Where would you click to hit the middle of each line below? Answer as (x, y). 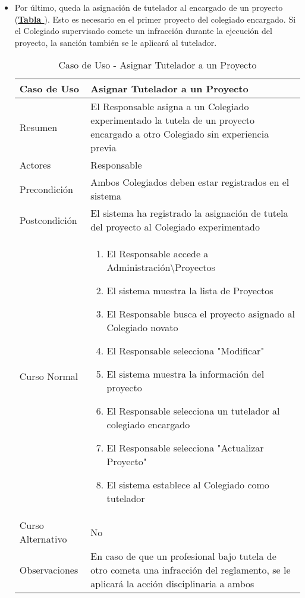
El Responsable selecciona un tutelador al (193, 411)
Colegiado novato (142, 328)
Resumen (38, 127)
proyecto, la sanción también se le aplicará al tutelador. (116, 42)
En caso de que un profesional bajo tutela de (183, 556)
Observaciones (49, 570)
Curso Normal (49, 376)
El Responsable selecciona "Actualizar (185, 448)
